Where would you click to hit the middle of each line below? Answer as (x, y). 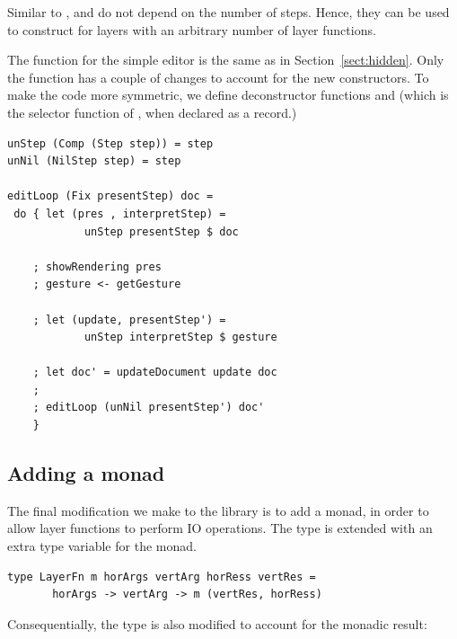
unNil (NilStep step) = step (94, 161)
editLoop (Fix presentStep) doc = (110, 196)
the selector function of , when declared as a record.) (152, 112)
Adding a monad (86, 473)
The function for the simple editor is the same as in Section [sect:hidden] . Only (226, 60)
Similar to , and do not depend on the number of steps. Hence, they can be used (228, 12)
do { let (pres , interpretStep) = (120, 213)
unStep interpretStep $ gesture (180, 337)
